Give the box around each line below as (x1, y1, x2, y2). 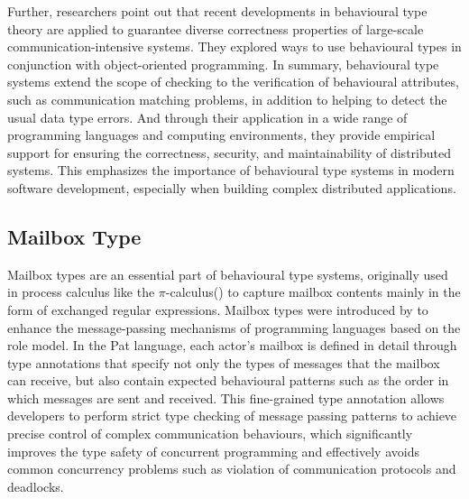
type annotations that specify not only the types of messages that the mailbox (7, 353, 440, 372)
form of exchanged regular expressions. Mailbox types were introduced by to (7, 300, 428, 319)
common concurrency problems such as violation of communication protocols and (7, 459, 456, 478)
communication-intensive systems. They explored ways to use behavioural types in (7, 37, 462, 56)
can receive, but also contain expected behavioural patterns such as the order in (7, 371, 449, 390)
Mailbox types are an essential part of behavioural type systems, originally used (7, 264, 448, 283)
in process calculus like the (7, 282, 155, 301)
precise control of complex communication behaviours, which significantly (7, 424, 413, 443)
